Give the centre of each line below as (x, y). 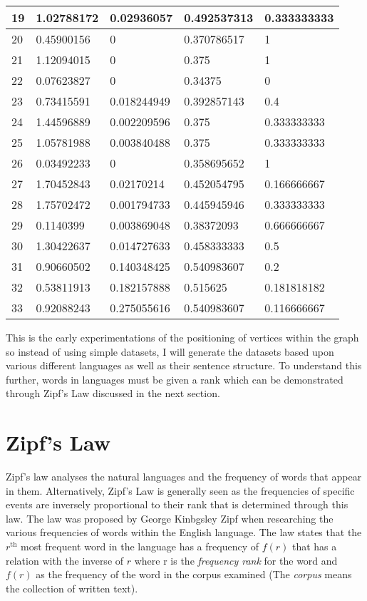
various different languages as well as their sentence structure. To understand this (184, 365)
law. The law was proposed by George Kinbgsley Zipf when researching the (170, 518)
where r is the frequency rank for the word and (236, 560)
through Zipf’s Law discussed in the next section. (113, 393)
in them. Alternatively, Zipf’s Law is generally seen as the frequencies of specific (180, 490)
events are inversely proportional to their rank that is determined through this (177, 504)
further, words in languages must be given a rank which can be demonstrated (175, 379)
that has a (314, 546)
